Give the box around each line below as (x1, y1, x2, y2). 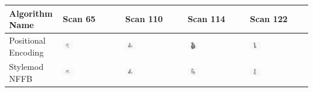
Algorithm (9, 7, 53, 19)
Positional (9, 33, 46, 46)
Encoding (9, 45, 44, 58)
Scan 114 (187, 13, 226, 25)
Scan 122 (250, 13, 288, 25)
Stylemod (9, 60, 44, 73)
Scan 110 (125, 13, 163, 25)
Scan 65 (63, 13, 96, 25)
